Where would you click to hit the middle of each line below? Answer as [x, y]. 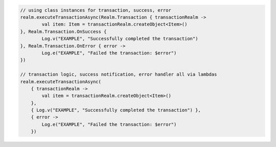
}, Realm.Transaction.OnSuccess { [63, 31]
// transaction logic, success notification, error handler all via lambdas [119, 75]
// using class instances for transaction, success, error [96, 10]
